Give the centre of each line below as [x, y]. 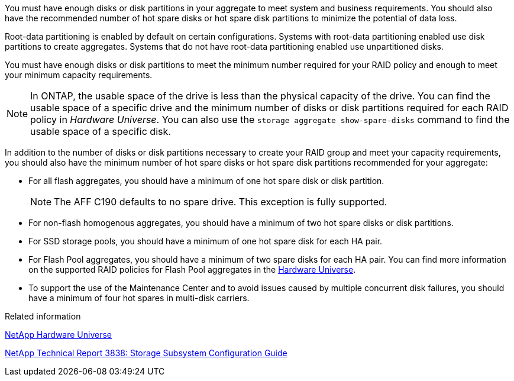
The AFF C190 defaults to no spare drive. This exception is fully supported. [221, 202]
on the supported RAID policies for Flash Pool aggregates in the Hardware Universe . [192, 269]
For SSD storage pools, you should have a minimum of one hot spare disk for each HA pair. [206, 241]
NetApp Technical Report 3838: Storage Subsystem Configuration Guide [146, 353]
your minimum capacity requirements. [79, 75]
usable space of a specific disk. [101, 131]
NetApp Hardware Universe [59, 335]
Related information [43, 316]
